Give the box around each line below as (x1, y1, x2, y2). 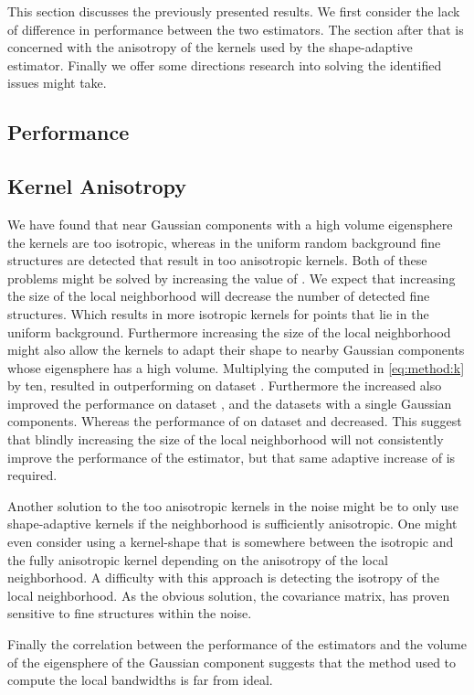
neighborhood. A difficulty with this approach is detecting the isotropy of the (7, 568, 439, 587)
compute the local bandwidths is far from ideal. (7, 670, 273, 690)
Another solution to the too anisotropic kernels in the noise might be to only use (7, 496, 459, 515)
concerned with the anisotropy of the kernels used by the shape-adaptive (7, 37, 413, 57)
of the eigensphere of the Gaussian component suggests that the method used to (7, 652, 457, 671)
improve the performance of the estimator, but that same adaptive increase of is (7, 447, 456, 466)
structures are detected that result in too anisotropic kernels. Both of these (7, 251, 427, 270)
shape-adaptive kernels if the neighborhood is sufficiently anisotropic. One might (7, 514, 458, 533)
